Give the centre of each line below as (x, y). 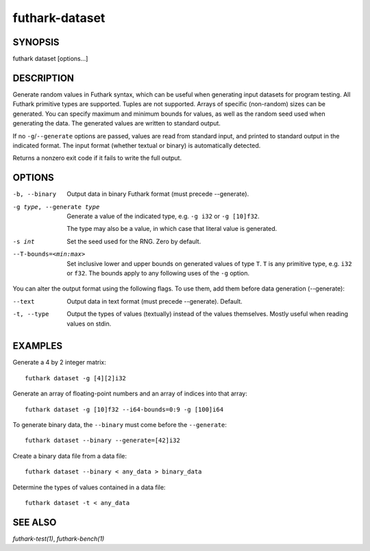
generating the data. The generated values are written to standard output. (116, 123)
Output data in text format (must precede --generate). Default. (155, 301)
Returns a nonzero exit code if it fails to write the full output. (97, 158)
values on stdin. (89, 323)
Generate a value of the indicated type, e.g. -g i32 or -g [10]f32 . (163, 216)
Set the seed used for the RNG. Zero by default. (134, 241)
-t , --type (31, 314)
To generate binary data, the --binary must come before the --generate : (120, 424)
